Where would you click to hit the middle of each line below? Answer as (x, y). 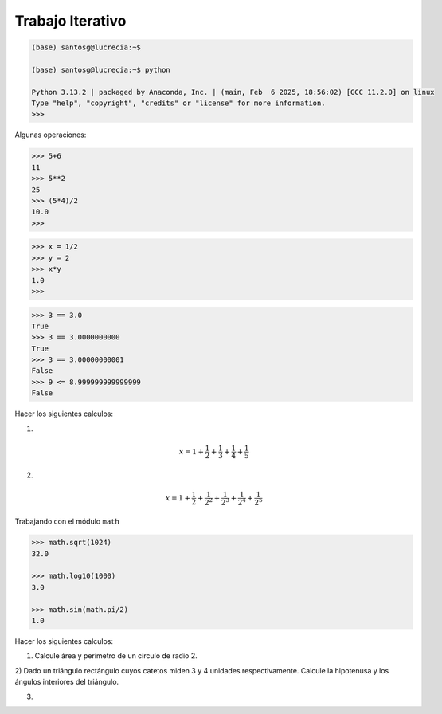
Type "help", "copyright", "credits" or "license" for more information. (178, 103)
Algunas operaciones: (51, 135)
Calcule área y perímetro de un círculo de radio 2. (116, 656)
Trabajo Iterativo (70, 21)
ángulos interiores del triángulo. (67, 682)
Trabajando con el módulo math (67, 521)
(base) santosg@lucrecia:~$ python (101, 69)
